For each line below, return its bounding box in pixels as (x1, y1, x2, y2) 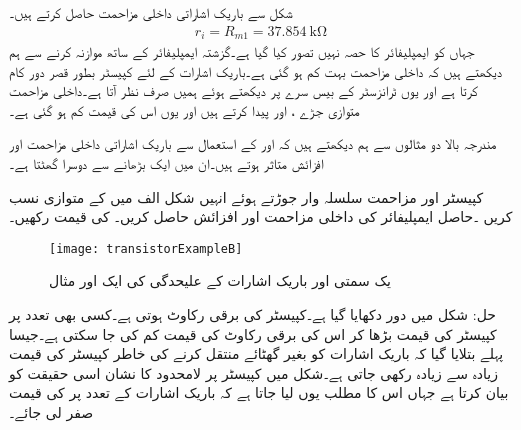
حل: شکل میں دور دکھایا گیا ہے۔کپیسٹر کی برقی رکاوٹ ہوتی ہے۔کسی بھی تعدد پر (9, 304, 496, 325)
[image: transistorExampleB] (49, 241, 243, 256)
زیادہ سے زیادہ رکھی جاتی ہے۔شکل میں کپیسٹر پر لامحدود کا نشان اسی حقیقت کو (9, 362, 499, 383)
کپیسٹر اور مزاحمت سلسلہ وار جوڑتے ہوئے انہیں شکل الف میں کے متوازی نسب (9, 186, 484, 207)
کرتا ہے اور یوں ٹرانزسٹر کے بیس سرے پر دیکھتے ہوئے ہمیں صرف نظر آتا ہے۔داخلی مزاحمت (9, 80, 478, 101)
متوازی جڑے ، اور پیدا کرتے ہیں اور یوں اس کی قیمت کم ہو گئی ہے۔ (9, 99, 360, 120)
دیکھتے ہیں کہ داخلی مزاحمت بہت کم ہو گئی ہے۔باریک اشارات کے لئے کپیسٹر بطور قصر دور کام (9, 60, 503, 81)
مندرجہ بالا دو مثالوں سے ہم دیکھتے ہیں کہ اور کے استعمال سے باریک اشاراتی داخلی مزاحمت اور (9, 133, 497, 154)
